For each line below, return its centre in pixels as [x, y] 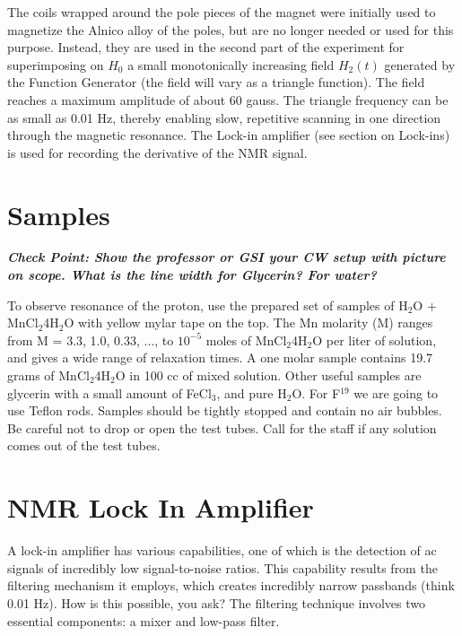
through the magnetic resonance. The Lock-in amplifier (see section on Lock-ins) [229, 135]
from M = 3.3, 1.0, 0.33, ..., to [91, 340]
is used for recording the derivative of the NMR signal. [157, 152]
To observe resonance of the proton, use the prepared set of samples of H [208, 305]
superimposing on [56, 64]
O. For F [316, 392]
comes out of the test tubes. [84, 445]
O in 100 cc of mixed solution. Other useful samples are [268, 375]
